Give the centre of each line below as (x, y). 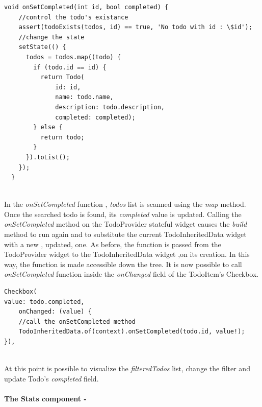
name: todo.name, (84, 97)
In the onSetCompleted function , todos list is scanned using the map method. (125, 204)
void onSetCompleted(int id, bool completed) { (86, 7)
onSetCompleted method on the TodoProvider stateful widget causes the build (126, 224)
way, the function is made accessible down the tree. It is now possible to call (123, 264)
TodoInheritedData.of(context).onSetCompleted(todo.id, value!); (132, 332)
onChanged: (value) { (55, 312)
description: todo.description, (110, 107)
